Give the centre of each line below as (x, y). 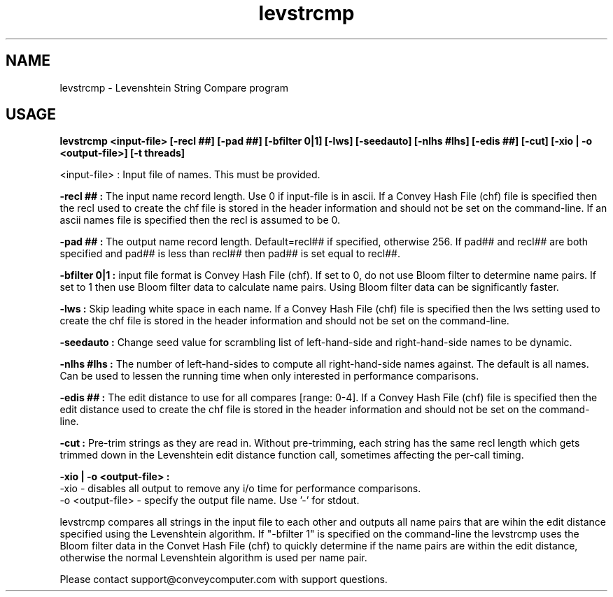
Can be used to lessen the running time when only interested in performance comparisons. (269, 376)
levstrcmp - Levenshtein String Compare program (174, 87)
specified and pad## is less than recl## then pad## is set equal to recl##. (230, 254)
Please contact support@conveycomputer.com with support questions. (224, 580)
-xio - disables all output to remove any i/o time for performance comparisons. (240, 489)
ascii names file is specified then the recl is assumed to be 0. (200, 220)
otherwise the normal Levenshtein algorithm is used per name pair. (213, 558)
